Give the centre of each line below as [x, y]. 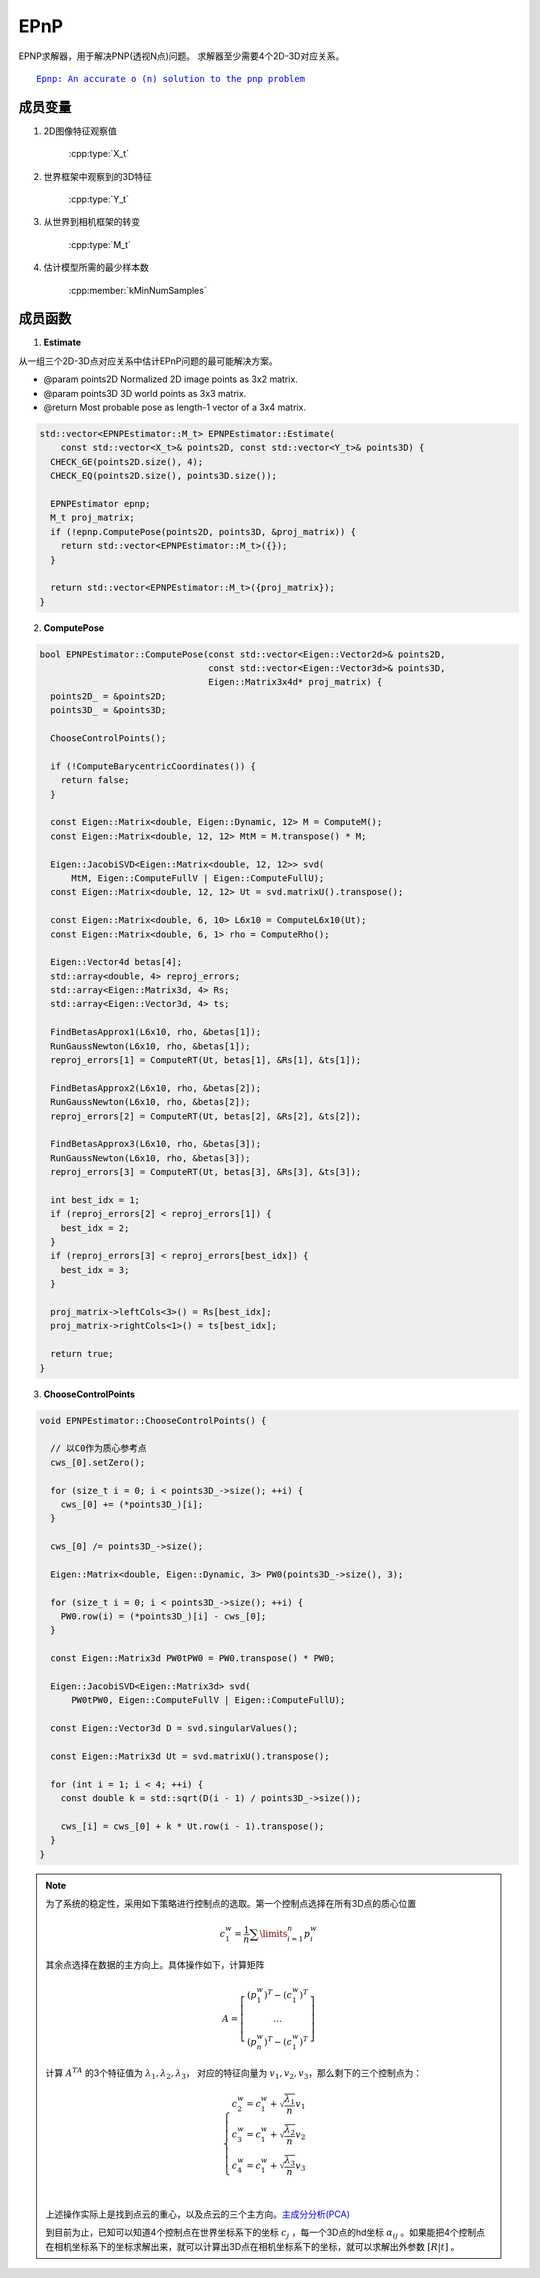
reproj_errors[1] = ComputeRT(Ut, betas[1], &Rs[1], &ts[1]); [206, 1060]
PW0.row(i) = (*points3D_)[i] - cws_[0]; [163, 1616]
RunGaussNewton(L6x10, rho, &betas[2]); [150, 1102]
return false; [95, 780]
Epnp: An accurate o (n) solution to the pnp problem [170, 78]
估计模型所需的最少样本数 [96, 267]
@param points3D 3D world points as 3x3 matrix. [145, 393]
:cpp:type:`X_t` [99, 154]
